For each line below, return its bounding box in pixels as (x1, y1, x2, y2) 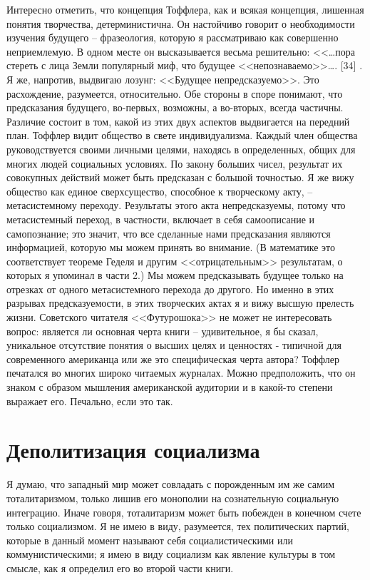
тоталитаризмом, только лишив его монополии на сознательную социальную (6, 490, 339, 505)
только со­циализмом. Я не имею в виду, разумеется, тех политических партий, (6, 519, 349, 534)
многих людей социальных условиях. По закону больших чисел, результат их (6, 156, 343, 171)
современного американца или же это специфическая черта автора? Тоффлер (6, 351, 339, 366)
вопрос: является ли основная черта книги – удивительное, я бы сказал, (6, 323, 319, 338)
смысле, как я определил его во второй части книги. (6, 560, 234, 575)
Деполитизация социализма (6, 435, 260, 464)
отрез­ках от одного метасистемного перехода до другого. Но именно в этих (6, 281, 334, 296)
